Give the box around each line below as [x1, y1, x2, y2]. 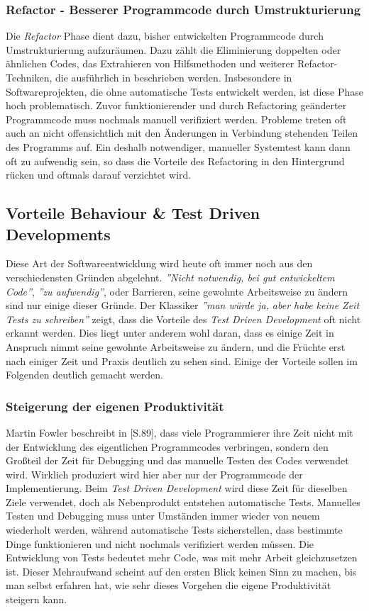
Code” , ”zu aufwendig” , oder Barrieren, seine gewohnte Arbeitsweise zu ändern [6, 284, 348, 298]
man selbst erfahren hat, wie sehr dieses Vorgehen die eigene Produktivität [6, 578, 331, 593]
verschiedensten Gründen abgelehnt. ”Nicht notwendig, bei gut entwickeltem [6, 269, 335, 284]
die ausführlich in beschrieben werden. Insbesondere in [55, 70, 292, 84]
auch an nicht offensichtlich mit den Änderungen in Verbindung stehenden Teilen [6, 125, 358, 140]
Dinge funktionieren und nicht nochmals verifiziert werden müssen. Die [6, 536, 314, 551]
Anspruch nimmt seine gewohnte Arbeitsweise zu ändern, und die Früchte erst [6, 339, 346, 354]
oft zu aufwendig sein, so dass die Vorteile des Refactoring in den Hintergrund [6, 153, 345, 168]
